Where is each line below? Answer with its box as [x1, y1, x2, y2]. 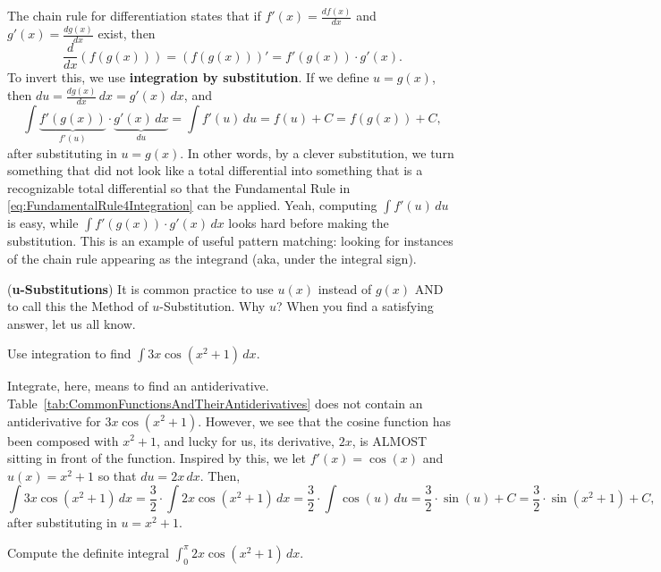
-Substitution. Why [159, 297, 266, 315]
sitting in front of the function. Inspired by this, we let [7, 449, 307, 467]
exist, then [97, 24, 156, 43]
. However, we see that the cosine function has [198, 411, 452, 430]
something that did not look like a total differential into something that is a [7, 161, 423, 180]
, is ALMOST [352, 431, 428, 450]
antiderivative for [7, 411, 101, 430]
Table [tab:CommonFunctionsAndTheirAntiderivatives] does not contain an [7, 393, 423, 412]
